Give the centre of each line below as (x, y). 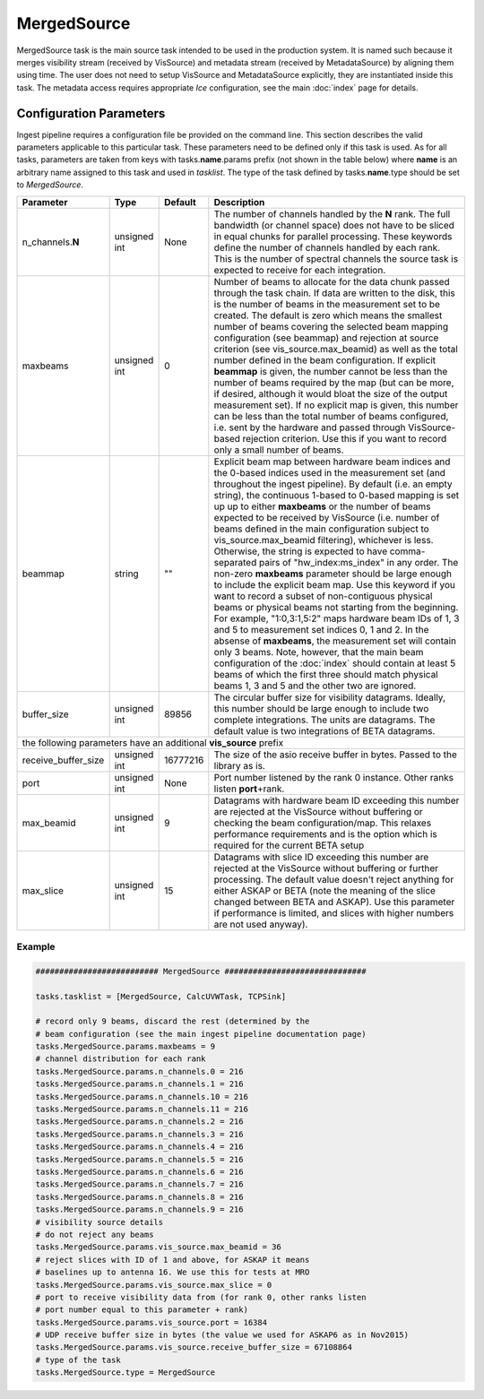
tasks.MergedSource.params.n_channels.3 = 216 (139, 1134)
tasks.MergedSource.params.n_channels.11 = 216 (142, 1110)
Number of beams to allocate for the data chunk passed (332, 281)
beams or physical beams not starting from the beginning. (336, 607)
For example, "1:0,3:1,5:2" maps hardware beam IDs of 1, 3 (337, 618)
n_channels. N (51, 242)
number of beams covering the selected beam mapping (331, 326)
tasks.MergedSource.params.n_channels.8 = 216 (139, 1197)
